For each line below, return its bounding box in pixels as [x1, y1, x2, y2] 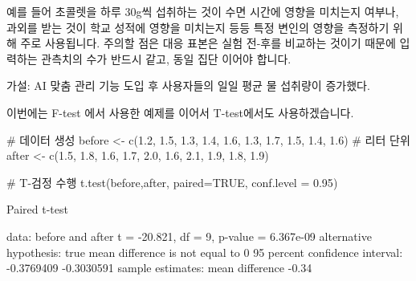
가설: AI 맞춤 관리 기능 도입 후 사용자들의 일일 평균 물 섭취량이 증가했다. [6, 77, 370, 94]
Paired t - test [6, 201, 68, 218]
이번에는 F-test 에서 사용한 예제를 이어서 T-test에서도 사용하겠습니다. [6, 104, 354, 120]
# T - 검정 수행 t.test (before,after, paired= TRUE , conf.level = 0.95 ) [6, 173, 338, 190]
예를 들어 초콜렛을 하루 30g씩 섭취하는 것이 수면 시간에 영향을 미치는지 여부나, [6, 3, 399, 19]
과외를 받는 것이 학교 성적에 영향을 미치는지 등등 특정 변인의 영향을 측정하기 [6, 18, 389, 35]
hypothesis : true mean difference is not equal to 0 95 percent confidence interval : [6, 243, 403, 260]
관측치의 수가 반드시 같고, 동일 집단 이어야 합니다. [41, 50, 292, 67]
